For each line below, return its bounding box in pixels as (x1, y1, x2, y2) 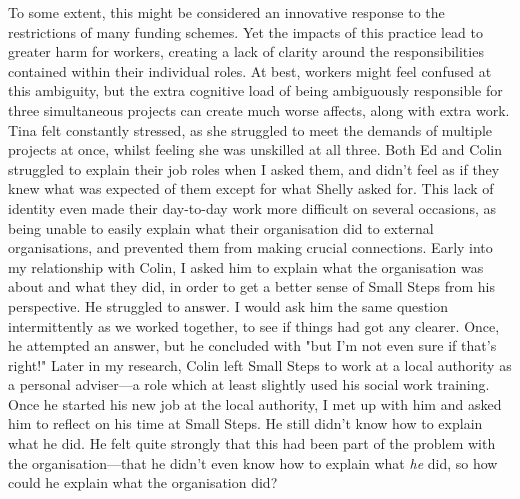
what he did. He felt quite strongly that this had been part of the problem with (8, 433, 496, 454)
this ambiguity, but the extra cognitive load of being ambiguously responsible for (8, 80, 503, 101)
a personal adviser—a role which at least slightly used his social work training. (8, 374, 490, 395)
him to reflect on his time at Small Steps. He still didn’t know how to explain (8, 413, 483, 434)
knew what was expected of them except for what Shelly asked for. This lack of (8, 178, 494, 199)
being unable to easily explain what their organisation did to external (8, 217, 434, 238)
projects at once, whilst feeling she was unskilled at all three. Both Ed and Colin (8, 139, 502, 160)
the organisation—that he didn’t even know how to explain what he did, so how (8, 452, 498, 473)
